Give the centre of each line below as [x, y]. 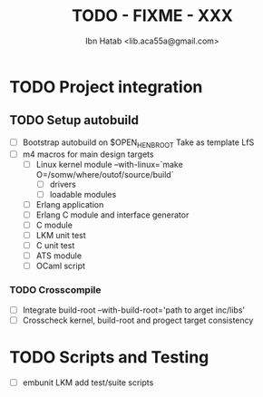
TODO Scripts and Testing [109, 357]
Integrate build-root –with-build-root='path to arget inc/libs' [134, 310]
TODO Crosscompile [55, 290]
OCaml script [61, 266]
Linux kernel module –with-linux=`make [109, 164]
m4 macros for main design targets [88, 154]
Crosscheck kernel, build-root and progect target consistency [138, 320]
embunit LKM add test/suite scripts [88, 382]
